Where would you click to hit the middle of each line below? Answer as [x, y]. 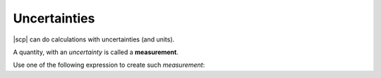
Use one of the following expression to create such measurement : [109, 65]
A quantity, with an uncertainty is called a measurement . [96, 52]
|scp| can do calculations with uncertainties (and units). [94, 39]
